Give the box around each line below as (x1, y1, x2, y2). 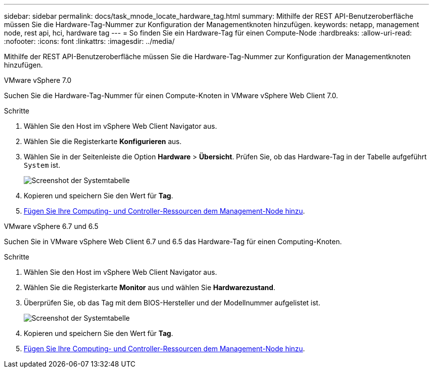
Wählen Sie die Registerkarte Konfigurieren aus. (24, 137, 182, 146)
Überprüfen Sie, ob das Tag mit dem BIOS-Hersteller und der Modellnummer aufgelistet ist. (24, 298, 320, 307)
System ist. (24, 161, 60, 169)
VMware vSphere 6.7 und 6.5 (4, 222, 99, 230)
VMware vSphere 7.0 (4, 76, 72, 84)
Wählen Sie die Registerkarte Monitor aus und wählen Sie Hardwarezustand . (24, 283, 275, 292)
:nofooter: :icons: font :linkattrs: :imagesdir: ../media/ (4, 37, 175, 45)
